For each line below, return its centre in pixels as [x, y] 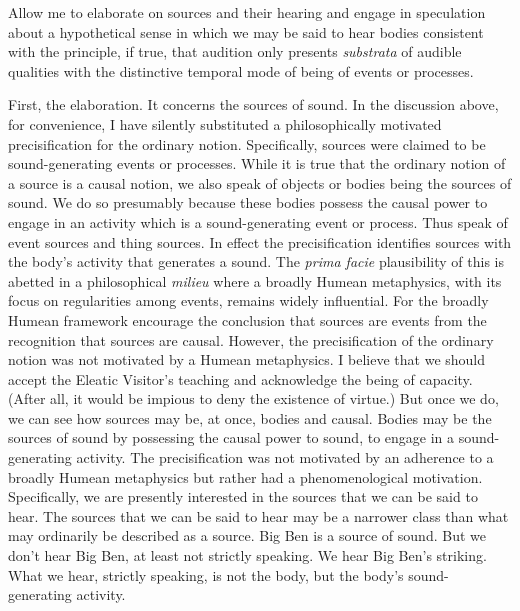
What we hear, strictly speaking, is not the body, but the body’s [206, 574]
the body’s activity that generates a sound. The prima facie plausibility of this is [256, 261]
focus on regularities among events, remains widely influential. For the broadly [248, 300]
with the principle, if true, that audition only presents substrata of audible [235, 51]
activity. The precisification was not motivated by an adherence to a [285, 457]
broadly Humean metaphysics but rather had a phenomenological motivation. [245, 476]
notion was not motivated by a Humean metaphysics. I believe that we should [247, 359]
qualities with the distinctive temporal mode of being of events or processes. [241, 70]
